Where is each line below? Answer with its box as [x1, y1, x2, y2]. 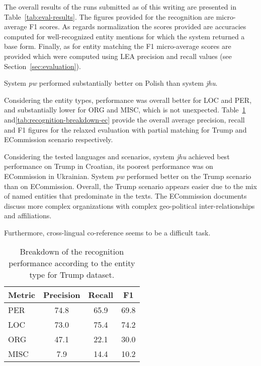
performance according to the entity [9, 257, 135, 269]
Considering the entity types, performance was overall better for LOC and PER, [4, 94, 252, 105]
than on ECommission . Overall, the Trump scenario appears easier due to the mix [4, 180, 257, 191]
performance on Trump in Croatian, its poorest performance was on [4, 161, 213, 171]
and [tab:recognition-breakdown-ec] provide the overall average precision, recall [4, 114, 245, 125]
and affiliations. [4, 210, 52, 221]
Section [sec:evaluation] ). [4, 60, 81, 71]
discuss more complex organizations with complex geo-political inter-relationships [4, 200, 255, 211]
